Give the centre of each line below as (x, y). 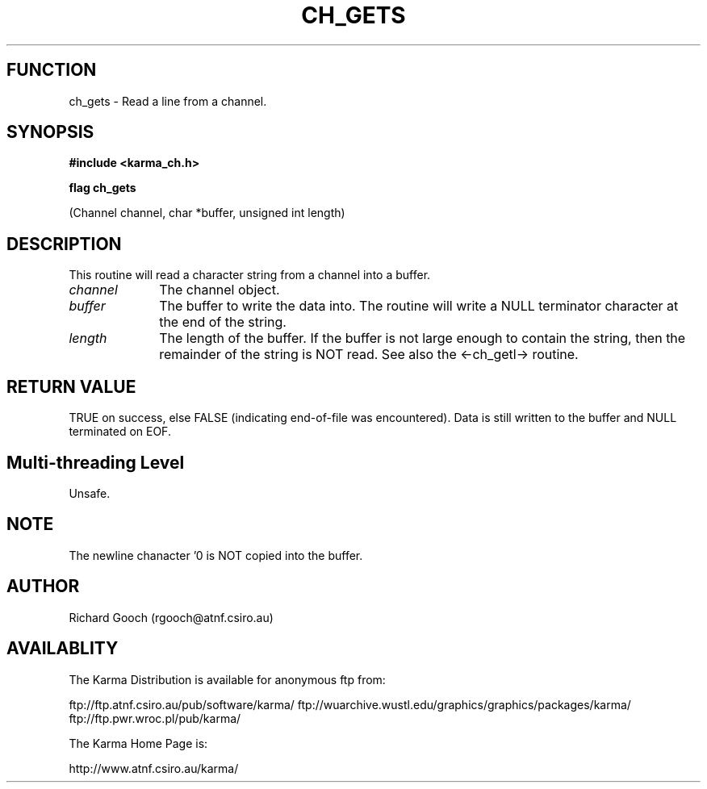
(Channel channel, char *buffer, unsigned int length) (207, 213)
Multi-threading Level (96, 462)
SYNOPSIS (50, 132)
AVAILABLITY (63, 649)
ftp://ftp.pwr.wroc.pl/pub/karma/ (155, 718)
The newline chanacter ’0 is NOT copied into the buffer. (216, 555)
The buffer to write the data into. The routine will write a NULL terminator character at (419, 306)
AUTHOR (43, 587)
